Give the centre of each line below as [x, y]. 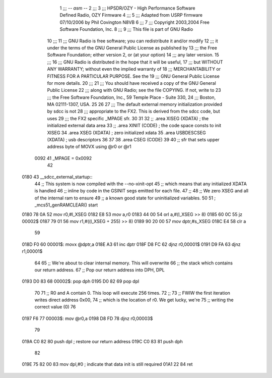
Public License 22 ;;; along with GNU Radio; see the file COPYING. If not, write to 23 [134, 90]
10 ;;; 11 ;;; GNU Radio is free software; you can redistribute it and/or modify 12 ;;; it [132, 41]
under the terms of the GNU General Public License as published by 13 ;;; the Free [132, 47]
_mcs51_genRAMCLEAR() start [66, 205]
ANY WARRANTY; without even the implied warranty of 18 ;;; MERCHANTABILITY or [134, 69]
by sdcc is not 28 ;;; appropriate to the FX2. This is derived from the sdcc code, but [133, 112]
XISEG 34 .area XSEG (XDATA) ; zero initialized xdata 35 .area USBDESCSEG [126, 132]
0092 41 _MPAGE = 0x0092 [63, 158]
